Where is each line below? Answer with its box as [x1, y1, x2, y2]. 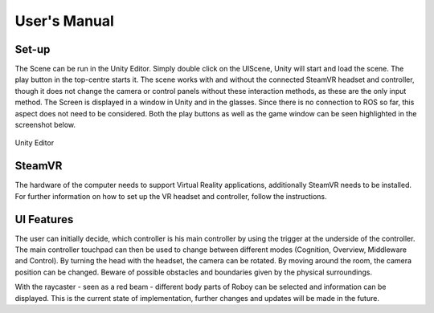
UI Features [14, 213, 74, 226]
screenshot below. [14, 120, 76, 130]
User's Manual [14, 12, 114, 30]
